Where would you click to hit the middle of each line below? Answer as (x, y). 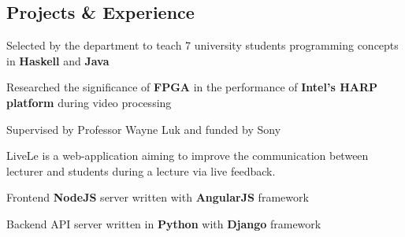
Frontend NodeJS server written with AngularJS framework (158, 197)
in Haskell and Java (58, 60)
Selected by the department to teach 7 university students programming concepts (202, 45)
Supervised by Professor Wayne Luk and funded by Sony (144, 129)
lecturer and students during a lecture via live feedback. (141, 170)
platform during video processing (89, 102)
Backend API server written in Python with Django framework (164, 223)
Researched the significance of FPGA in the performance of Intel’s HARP (192, 87)
